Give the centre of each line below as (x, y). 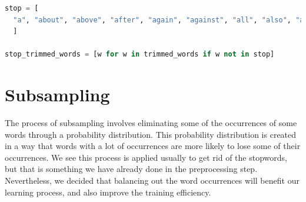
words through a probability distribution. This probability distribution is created (151, 134)
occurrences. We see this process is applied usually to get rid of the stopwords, (146, 157)
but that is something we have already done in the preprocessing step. (131, 169)
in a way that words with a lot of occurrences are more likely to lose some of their (153, 146)
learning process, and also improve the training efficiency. (108, 192)
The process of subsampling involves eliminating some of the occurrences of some (151, 123)
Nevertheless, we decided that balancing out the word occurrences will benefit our (152, 181)
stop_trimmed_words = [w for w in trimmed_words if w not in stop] (140, 54)
